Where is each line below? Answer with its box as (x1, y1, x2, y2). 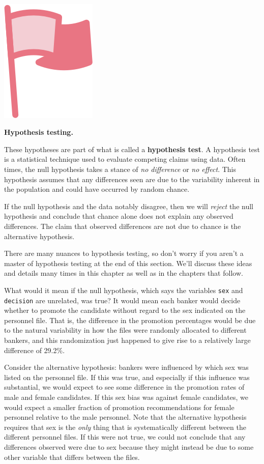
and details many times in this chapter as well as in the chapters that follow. (4, 268, 243, 278)
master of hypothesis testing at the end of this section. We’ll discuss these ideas (4, 257, 252, 268)
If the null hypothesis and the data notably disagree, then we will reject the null (4, 200, 253, 211)
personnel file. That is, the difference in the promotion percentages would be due (4, 314, 256, 325)
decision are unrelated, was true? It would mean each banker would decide (4, 295, 241, 305)
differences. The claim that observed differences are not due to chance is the (4, 220, 241, 231)
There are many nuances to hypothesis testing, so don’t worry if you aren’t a (4, 248, 244, 258)
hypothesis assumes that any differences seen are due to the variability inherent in (4, 173, 260, 184)
